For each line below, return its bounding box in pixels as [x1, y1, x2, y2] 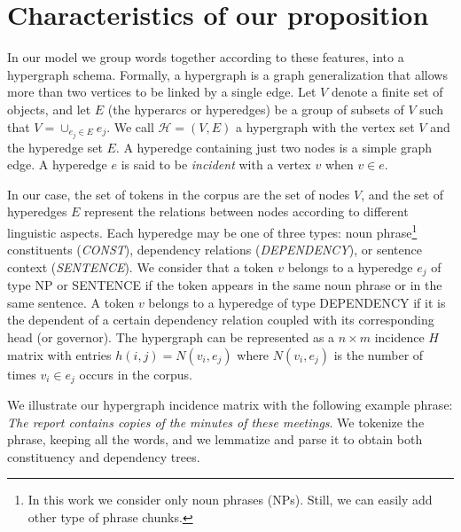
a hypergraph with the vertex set [235, 117, 415, 136]
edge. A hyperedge [7, 155, 107, 174]
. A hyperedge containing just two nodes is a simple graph [115, 137, 433, 156]
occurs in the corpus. [79, 364, 192, 383]
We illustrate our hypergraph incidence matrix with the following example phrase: [7, 395, 453, 414]
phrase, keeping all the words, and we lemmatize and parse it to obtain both [7, 430, 423, 449]
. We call [106, 117, 154, 136]
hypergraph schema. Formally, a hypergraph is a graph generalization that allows [7, 65, 448, 83]
